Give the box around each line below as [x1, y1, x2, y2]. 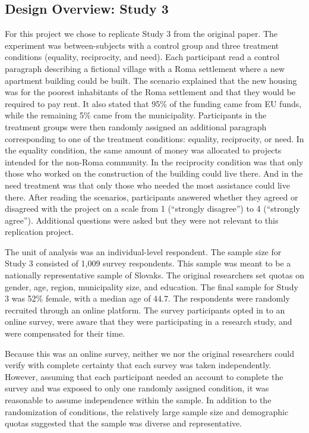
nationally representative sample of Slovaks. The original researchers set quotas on [5, 269, 304, 281]
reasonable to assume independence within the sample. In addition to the [5, 394, 272, 406]
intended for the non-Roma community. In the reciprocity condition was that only [5, 155, 304, 168]
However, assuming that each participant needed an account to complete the [5, 370, 283, 382]
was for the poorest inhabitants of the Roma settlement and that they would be [5, 86, 296, 98]
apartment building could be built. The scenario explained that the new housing [5, 74, 297, 86]
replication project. [5, 225, 74, 238]
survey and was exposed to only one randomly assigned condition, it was [5, 382, 269, 394]
